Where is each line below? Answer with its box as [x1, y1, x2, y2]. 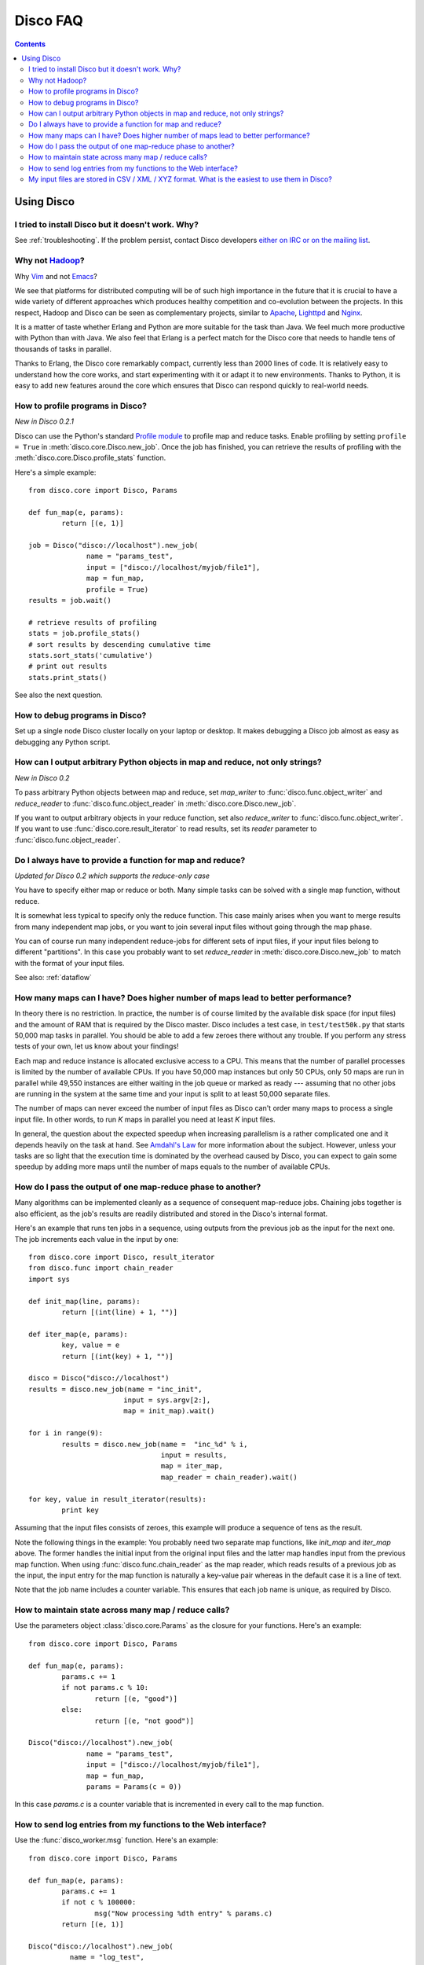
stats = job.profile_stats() [28, 629, 141, 638]
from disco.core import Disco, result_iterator [28, 1252, 215, 1262]
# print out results [28, 662, 108, 671]
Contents [14, 39, 46, 49]
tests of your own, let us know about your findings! [14, 1041, 179, 1051]
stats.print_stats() [28, 673, 108, 681]
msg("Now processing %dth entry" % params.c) [94, 1908, 273, 1918]
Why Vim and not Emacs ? [14, 271, 97, 281]
